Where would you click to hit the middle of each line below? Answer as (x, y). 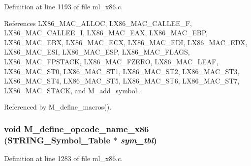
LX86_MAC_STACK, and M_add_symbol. (72, 90)
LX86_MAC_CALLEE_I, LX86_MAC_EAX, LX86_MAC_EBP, (106, 33)
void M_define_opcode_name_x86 (77, 128)
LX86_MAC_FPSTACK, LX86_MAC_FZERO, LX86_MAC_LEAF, (111, 61)
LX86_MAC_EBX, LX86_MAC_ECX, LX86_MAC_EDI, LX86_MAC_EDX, (126, 42)
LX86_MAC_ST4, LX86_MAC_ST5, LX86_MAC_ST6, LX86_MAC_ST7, (122, 81)
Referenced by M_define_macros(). (58, 107)
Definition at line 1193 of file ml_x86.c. (63, 6)
